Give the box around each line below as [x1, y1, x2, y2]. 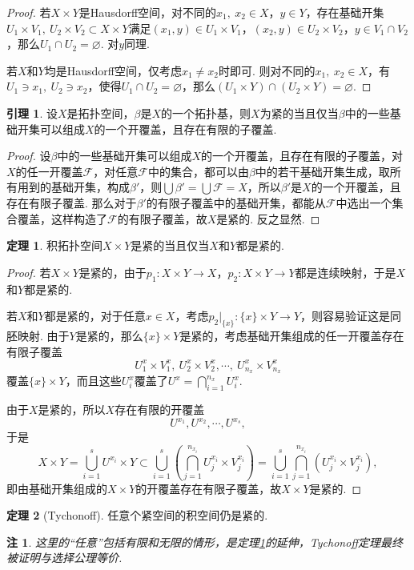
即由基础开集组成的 [6, 480, 107, 496]
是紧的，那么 [75, 327, 143, 343]
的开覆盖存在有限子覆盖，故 [135, 480, 282, 496]
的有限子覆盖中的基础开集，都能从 [146, 194, 326, 211]
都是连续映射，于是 [295, 263, 396, 280]
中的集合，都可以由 [147, 163, 249, 179]
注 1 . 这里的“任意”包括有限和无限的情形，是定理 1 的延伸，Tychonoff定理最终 [6, 533, 403, 550]
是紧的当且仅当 [131, 237, 210, 254]
